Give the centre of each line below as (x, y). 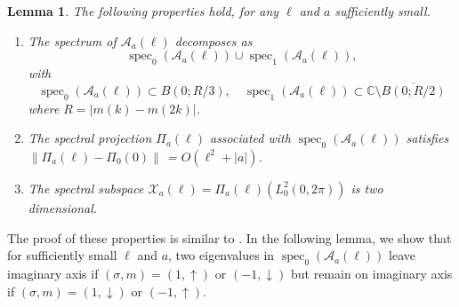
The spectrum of (72, 40)
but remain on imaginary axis (371, 273)
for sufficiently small (62, 255)
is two (367, 188)
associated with (250, 138)
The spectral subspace (86, 188)
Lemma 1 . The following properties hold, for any (143, 11)
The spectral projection (90, 138)
